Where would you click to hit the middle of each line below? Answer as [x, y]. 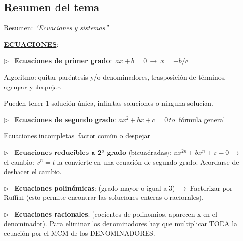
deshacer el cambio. [33, 171]
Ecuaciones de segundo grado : [65, 119]
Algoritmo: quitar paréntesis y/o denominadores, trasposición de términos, [115, 77]
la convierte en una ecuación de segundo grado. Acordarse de [148, 162]
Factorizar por [211, 187]
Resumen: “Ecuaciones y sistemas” [56, 28]
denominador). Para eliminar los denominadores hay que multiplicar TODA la [121, 223]
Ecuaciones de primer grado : [63, 60]
